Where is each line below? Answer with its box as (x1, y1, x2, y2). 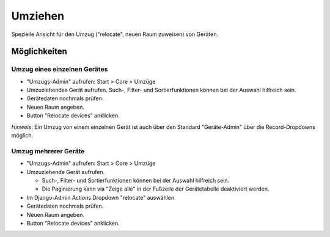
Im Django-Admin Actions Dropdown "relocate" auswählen (26, 194, 175, 201)
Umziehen (11, 9, 64, 23)
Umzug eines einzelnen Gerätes (11, 65, 108, 73)
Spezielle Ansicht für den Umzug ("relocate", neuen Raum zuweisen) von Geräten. (11, 31, 219, 38)
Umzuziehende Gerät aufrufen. (26, 168, 105, 175)
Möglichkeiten (11, 46, 67, 57)
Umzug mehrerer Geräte (11, 147, 85, 155)
